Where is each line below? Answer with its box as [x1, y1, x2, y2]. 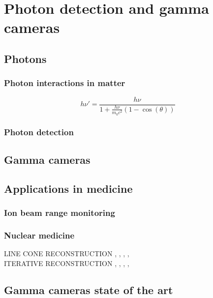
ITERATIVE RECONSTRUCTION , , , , [4, 258, 129, 268]
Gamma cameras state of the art [4, 282, 173, 297]
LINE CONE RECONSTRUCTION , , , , [4, 248, 129, 258]
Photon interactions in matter [4, 77, 125, 89]
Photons [4, 51, 47, 66]
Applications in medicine [4, 180, 133, 196]
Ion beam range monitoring [4, 206, 115, 218]
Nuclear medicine [4, 229, 75, 241]
